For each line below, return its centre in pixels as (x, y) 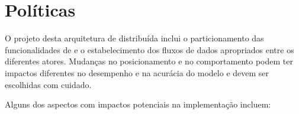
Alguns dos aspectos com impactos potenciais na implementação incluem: (138, 104)
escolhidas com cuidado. (48, 84)
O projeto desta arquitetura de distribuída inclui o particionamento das (134, 38)
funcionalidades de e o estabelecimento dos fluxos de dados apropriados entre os (149, 49)
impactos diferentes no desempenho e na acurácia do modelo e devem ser (137, 72)
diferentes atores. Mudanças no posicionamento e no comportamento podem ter (149, 61)
